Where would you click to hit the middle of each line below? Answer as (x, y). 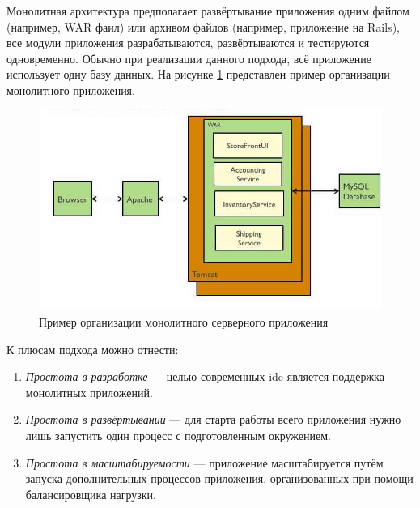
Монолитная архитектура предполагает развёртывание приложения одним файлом (208, 10)
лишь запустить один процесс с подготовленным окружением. (178, 435)
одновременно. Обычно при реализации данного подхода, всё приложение (189, 58)
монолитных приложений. (89, 392)
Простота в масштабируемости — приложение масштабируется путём (204, 462)
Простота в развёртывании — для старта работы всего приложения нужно (213, 419)
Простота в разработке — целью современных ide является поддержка (205, 376)
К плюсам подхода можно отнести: (93, 349)
